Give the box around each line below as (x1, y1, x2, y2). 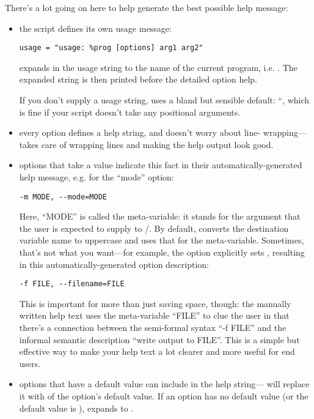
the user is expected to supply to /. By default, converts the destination (19, 221, 289, 234)
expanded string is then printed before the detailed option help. (19, 73, 258, 86)
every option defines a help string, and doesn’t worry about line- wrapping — (19, 126, 307, 139)
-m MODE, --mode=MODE (19, 192, 107, 201)
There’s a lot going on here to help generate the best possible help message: (5, 1, 288, 13)
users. (19, 357, 41, 369)
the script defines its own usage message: (19, 21, 172, 34)
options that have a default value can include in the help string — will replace (19, 377, 310, 390)
